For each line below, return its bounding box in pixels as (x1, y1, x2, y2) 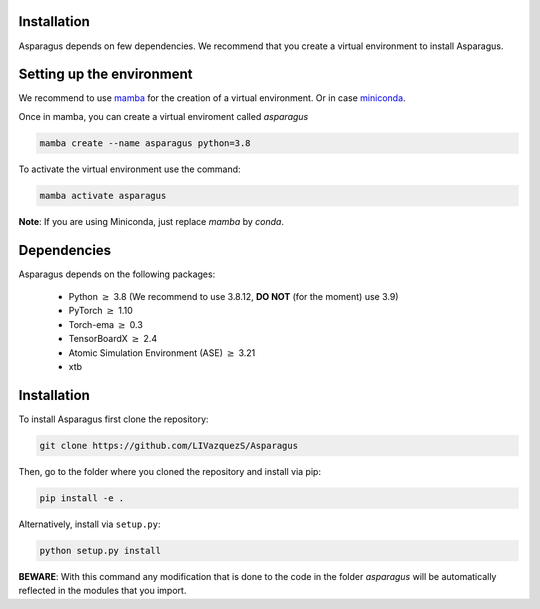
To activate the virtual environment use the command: (18, 163, 241, 175)
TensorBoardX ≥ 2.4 (68, 333, 158, 345)
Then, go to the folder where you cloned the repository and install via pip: (18, 465, 322, 477)
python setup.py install (39, 545, 162, 556)
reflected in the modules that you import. (18, 585, 187, 597)
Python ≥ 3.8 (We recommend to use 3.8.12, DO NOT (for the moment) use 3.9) (68, 291, 399, 303)
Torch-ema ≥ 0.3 (68, 318, 144, 330)
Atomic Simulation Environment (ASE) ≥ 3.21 (68, 346, 256, 359)
